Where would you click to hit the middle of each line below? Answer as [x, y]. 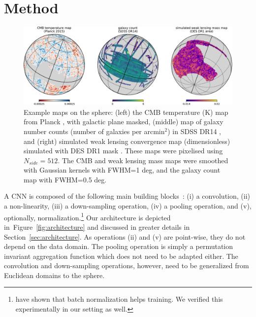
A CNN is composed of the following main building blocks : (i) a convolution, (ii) [127, 196]
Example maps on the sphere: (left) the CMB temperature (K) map [126, 112]
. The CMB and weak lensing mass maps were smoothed [143, 160]
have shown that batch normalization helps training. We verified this [119, 299]
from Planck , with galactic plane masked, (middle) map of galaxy [124, 122]
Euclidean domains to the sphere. [54, 275]
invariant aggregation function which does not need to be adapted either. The [121, 256]
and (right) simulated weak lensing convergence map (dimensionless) [127, 141]
